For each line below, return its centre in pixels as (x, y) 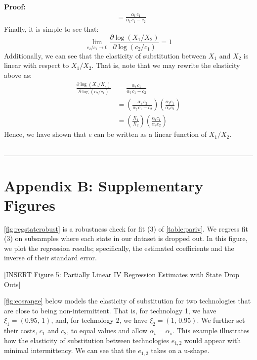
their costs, (21, 330)
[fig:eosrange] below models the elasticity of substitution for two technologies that (128, 301)
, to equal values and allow (107, 330)
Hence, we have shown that (45, 134)
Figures (30, 205)
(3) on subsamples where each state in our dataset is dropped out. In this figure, (126, 238)
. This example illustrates (211, 330)
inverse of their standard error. (50, 258)
